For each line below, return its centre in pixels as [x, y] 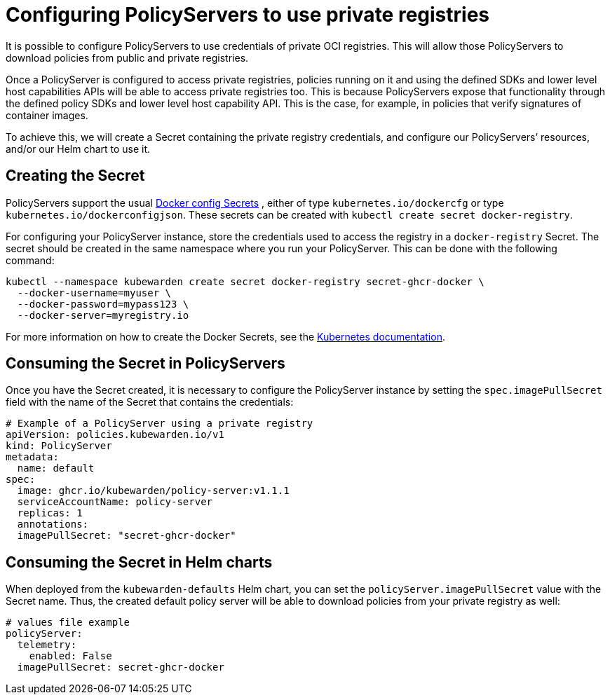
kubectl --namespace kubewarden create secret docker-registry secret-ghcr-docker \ [245, 281]
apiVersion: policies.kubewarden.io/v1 [115, 435]
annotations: [53, 524]
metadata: [32, 457]
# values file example [68, 623]
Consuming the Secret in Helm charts [139, 562]
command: [30, 260]
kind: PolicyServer [59, 446]
